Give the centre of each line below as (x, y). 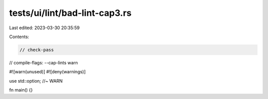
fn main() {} (21, 90)
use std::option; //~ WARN (36, 81)
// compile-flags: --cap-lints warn (43, 62)
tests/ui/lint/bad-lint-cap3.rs (70, 13)
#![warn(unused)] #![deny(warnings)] (47, 72)
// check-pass (37, 50)
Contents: (19, 37)
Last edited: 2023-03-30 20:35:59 (44, 28)
